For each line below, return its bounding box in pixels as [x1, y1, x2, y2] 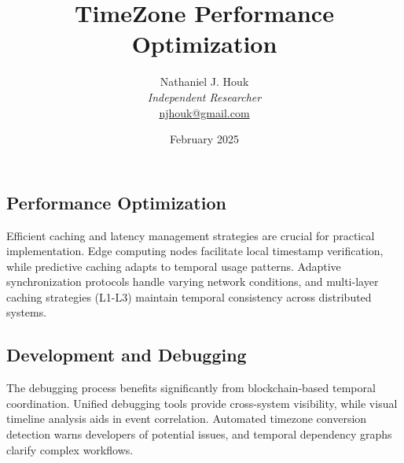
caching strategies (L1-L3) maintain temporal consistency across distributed [6, 288, 372, 305]
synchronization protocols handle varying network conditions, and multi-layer [6, 273, 379, 290]
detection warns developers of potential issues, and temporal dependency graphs [6, 426, 392, 443]
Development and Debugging [6, 343, 247, 367]
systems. [6, 304, 47, 320]
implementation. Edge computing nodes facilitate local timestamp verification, [6, 243, 384, 259]
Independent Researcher [147, 88, 262, 105]
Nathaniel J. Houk [160, 73, 249, 90]
